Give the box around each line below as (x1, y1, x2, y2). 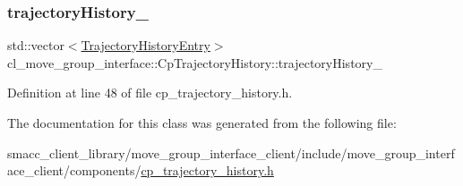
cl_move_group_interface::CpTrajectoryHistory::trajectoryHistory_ (7, 53, 382, 72)
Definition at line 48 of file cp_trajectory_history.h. (7, 83, 293, 102)
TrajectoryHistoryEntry (81, 36, 210, 55)
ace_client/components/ (7, 161, 141, 180)
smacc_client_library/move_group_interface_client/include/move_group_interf (7, 143, 455, 162)
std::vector (7, 36, 64, 55)
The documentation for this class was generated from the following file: (7, 114, 397, 131)
